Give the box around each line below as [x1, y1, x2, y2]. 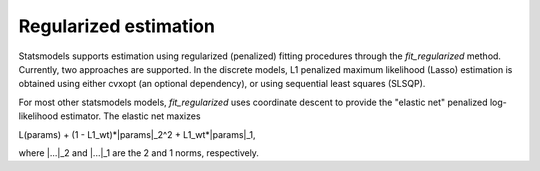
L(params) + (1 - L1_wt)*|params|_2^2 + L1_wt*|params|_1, [18, 128, 256, 140]
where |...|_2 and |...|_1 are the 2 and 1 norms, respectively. [18, 146, 260, 159]
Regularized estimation [18, 15, 215, 37]
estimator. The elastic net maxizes [60, 110, 201, 122]
